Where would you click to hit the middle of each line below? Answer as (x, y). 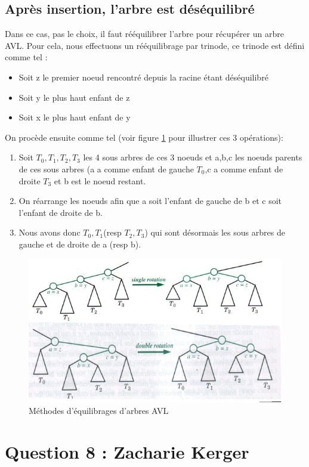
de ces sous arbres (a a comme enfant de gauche (106, 168)
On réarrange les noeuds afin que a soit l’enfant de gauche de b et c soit (150, 201)
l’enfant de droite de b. (61, 212)
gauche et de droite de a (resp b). (80, 244)
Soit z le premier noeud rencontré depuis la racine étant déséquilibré (143, 77)
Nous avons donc (50, 232)
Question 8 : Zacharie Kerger (127, 452)
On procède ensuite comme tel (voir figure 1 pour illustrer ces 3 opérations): (144, 137)
